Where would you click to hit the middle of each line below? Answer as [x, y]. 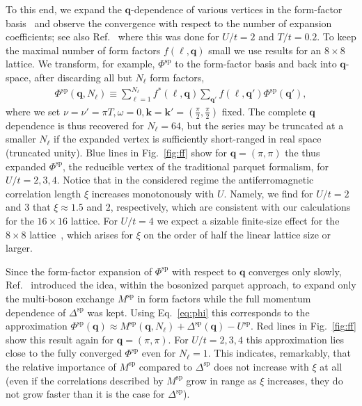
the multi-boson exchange [60, 299]
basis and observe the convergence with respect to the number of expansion [169, 23]
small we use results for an [265, 50]
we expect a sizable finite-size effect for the [248, 221]
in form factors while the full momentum [224, 299]
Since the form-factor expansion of [79, 271]
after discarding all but [83, 77]
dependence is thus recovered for [75, 125]
